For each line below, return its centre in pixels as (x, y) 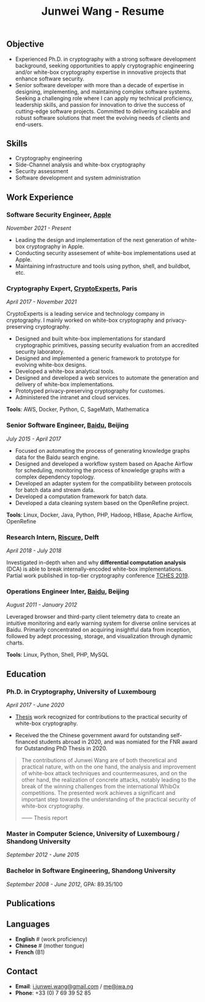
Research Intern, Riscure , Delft (53, 537)
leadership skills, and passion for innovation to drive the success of (100, 104)
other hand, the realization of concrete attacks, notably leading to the (109, 780)
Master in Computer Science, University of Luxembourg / (93, 834)
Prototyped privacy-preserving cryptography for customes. (90, 391)
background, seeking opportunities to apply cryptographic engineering (105, 65)
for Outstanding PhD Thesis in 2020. (61, 748)
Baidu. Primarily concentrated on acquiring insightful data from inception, (99, 630)
